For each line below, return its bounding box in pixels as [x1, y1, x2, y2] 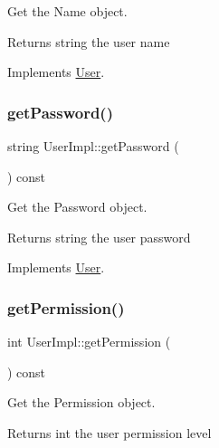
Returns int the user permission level [7, 423, 212, 442]
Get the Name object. [7, 2, 128, 20]
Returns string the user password [7, 227, 191, 246]
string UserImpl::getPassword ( [7, 137, 179, 155]
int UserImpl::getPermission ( [7, 332, 171, 351]
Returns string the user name [7, 32, 170, 51]
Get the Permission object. [7, 393, 156, 412]
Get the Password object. [7, 197, 148, 216]
